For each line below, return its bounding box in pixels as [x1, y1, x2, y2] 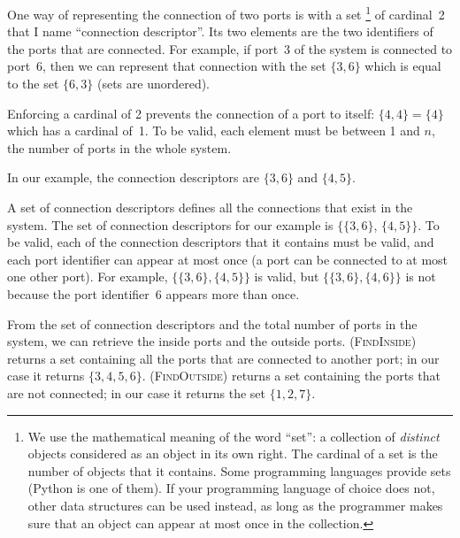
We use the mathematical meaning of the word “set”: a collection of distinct [27, 427, 440, 445]
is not [405, 267, 436, 286]
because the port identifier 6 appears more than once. [7, 284, 300, 303]
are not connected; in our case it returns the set [7, 383, 266, 402]
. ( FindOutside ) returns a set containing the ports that [142, 366, 441, 385]
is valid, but [254, 267, 319, 286]
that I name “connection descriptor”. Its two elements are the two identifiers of [7, 22, 433, 41]
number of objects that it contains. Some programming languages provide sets [27, 461, 451, 480]
